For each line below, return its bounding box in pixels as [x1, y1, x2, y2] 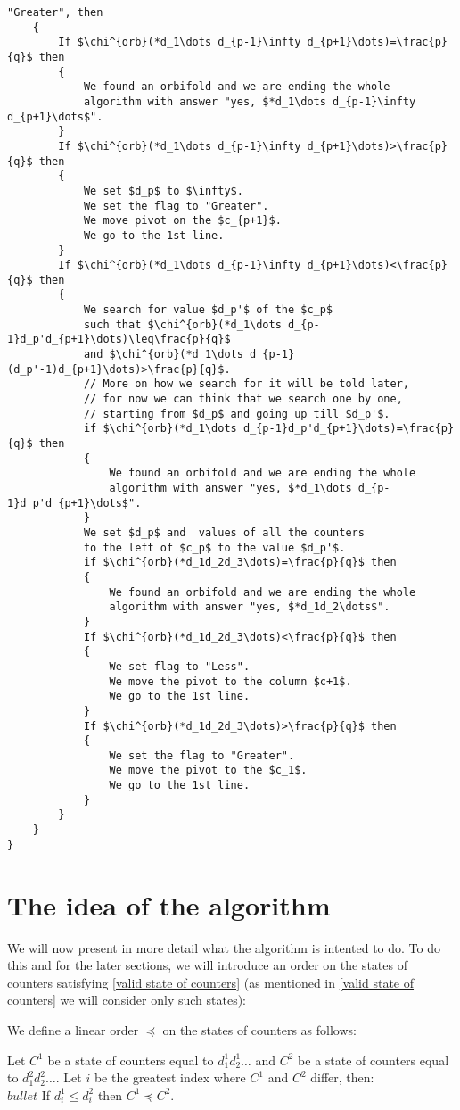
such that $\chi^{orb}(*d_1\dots [83, 318, 282, 331]
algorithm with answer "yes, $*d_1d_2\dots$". [109, 601, 390, 614]
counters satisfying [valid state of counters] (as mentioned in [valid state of [7, 973, 415, 991]
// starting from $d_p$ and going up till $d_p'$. [83, 407, 390, 420]
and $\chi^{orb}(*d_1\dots [83, 348, 243, 361]
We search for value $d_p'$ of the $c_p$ [83, 303, 333, 317]
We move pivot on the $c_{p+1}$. [83, 214, 282, 228]
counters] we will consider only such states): [7, 990, 246, 1009]
